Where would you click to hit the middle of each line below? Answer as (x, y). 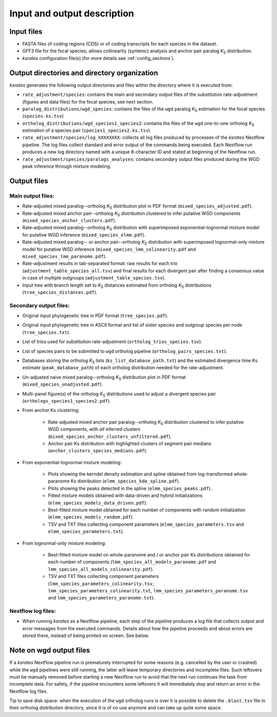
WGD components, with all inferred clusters (94, 429)
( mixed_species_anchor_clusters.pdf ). (69, 220)
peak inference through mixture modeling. (67, 166)
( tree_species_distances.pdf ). (60, 292)
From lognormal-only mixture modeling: (64, 543)
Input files (26, 32)
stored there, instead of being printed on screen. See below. (86, 635)
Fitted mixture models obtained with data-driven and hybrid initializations (125, 495)
